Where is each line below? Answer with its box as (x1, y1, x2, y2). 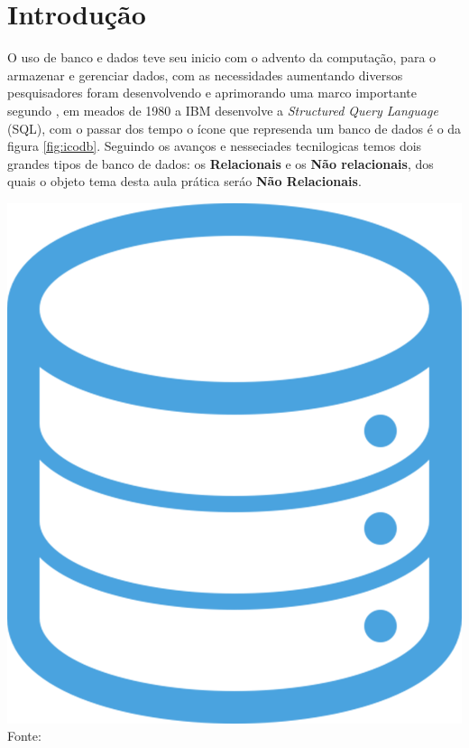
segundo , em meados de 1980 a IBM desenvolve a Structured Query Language (7, 100, 438, 119)
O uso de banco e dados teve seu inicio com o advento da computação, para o (7, 48, 437, 67)
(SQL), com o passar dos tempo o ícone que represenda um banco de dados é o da (7, 118, 462, 137)
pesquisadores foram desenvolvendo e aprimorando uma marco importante (7, 83, 417, 102)
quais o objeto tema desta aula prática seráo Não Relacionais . (7, 172, 362, 191)
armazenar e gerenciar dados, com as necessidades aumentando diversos (7, 65, 403, 84)
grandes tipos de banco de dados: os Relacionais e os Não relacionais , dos (7, 154, 434, 173)
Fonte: (7, 726, 41, 745)
